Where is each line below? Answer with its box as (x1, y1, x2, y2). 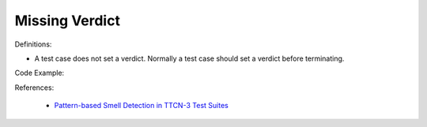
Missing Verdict (14, 12, 120, 29)
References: (14, 83, 55, 92)
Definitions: (14, 39, 52, 49)
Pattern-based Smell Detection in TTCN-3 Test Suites (54, 101, 229, 110)
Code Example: (14, 68, 65, 78)
